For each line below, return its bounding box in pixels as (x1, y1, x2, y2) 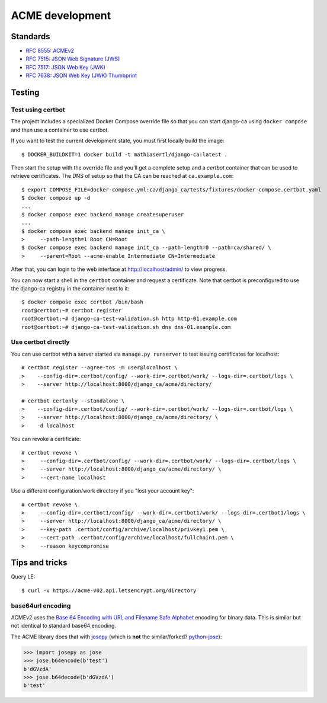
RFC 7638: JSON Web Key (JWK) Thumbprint (25, 72, 137, 79)
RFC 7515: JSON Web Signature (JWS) (25, 55, 120, 62)
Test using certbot (11, 106, 65, 114)
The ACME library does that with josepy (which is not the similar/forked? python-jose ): (11, 633, 222, 640)
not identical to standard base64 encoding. (11, 622, 117, 629)
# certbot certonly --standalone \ (21, 397, 125, 404)
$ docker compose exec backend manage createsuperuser (21, 211, 184, 218)
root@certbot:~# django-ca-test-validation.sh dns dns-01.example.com (21, 324, 231, 330)
